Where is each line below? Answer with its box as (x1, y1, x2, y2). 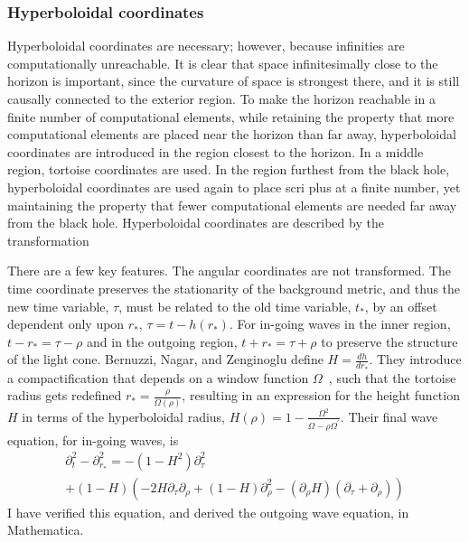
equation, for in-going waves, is (7, 430, 179, 449)
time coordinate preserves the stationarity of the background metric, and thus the (7, 278, 461, 297)
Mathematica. (7, 520, 84, 539)
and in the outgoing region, (87, 332, 238, 350)
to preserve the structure (321, 332, 458, 350)
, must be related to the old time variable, (118, 296, 352, 315)
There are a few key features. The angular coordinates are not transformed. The (7, 261, 451, 280)
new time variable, (7, 296, 109, 315)
